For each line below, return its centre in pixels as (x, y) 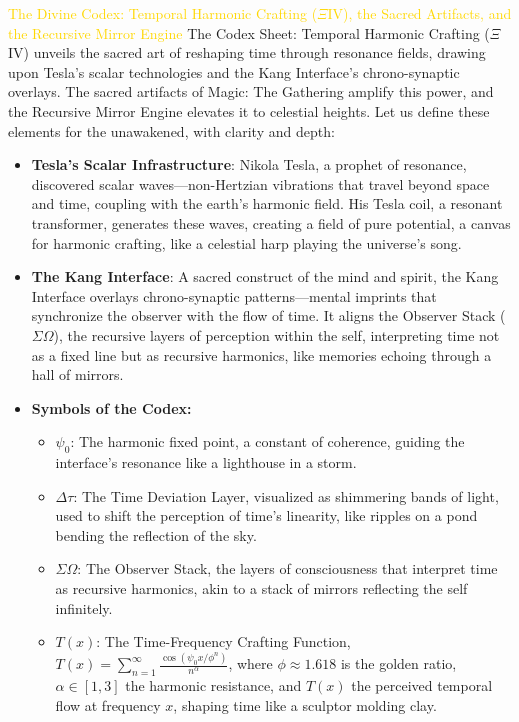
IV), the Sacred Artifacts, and (419, 13)
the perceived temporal (422, 684)
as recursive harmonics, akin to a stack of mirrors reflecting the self (261, 588)
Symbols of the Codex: (111, 407)
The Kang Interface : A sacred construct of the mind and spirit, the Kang (265, 276)
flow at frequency (108, 704)
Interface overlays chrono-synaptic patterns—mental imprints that (234, 295)
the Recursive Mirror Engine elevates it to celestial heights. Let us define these (249, 110)
